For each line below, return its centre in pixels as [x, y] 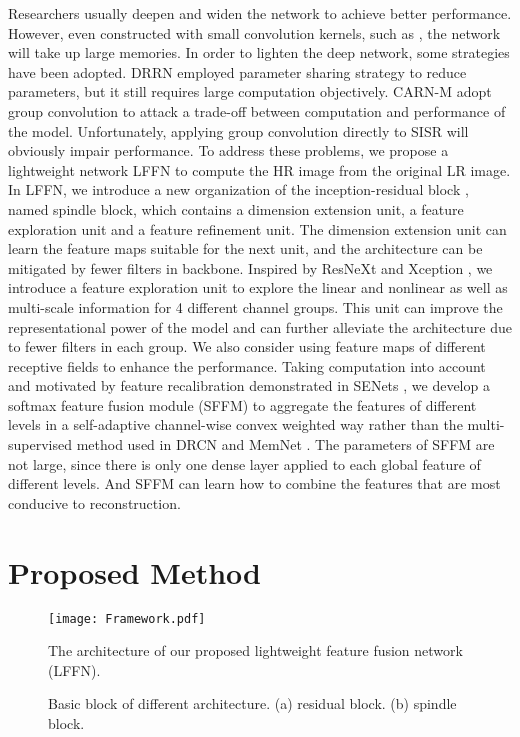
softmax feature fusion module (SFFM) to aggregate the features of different [242, 404]
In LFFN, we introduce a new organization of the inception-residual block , [238, 189]
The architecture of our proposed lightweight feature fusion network [255, 650]
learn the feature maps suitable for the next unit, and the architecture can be [245, 248]
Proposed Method [134, 571]
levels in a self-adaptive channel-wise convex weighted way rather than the [235, 424]
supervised [40, 444]
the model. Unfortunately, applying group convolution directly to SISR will [238, 130]
